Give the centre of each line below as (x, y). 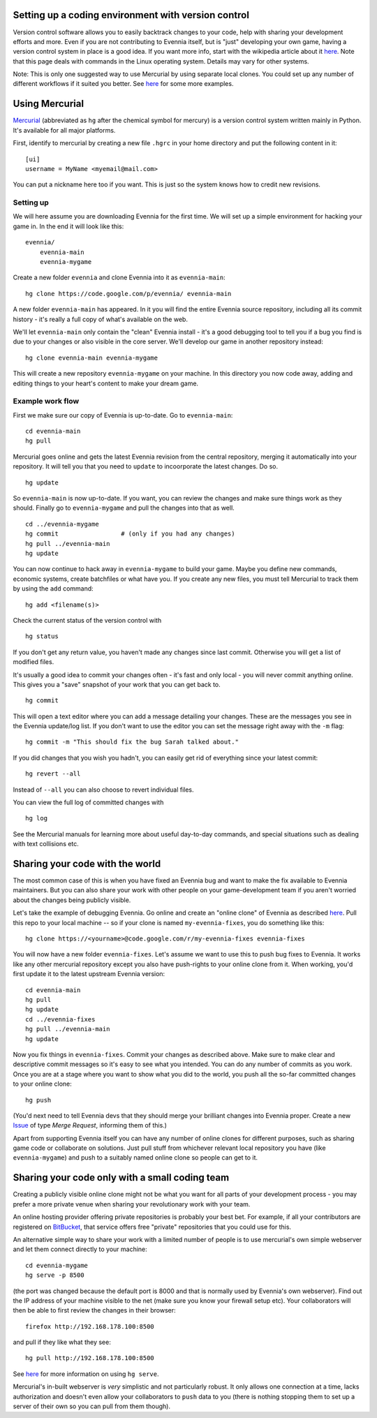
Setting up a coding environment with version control (131, 15)
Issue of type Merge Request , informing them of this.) (90, 1125)
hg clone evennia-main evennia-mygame (92, 357)
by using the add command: (53, 589)
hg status (42, 636)
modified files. (34, 662)
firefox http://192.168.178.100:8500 (90, 1326)
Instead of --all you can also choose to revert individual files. (104, 790)
